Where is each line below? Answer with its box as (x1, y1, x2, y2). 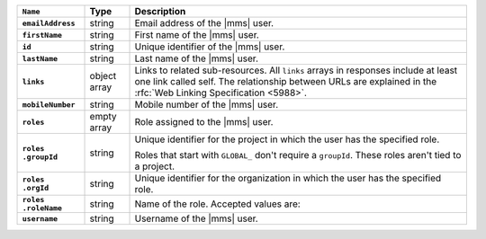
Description (134, 5, 186, 17)
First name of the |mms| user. (134, 29, 260, 40)
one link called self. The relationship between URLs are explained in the (134, 75, 436, 87)
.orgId (22, 183, 49, 192)
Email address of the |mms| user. (134, 17, 274, 29)
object (89, 70, 117, 82)
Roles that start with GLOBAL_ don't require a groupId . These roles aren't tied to (134, 149, 462, 161)
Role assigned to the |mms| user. (134, 116, 274, 128)
